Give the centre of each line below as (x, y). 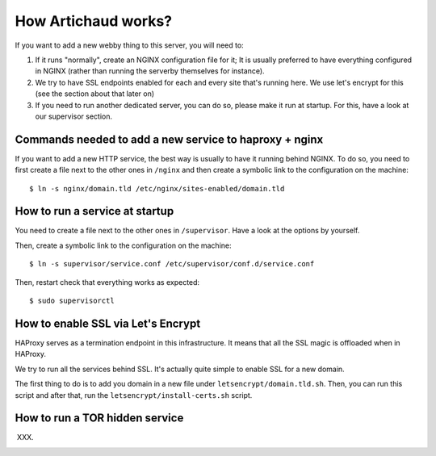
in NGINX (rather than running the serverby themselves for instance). (150, 71)
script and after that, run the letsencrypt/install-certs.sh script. (134, 395)
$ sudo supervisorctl (72, 301)
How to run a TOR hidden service (99, 418)
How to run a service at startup (94, 211)
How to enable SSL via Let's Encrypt (108, 323)
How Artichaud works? (94, 21)
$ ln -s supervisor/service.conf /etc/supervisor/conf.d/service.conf (172, 264)
